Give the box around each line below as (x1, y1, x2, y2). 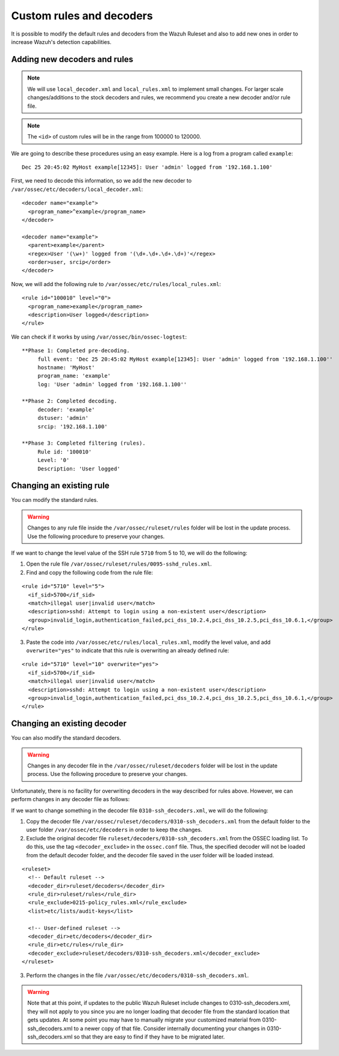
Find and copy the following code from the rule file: (26, 569, 154, 576)
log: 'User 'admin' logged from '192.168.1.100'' (37, 381, 187, 388)
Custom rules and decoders (11, 9, 153, 22)
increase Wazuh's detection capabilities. (11, 38, 111, 45)
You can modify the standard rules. (11, 496, 99, 504)
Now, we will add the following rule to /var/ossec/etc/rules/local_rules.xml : (11, 280, 221, 287)
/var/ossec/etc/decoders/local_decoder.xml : (11, 186, 143, 193)
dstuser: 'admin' (37, 414, 89, 422)
